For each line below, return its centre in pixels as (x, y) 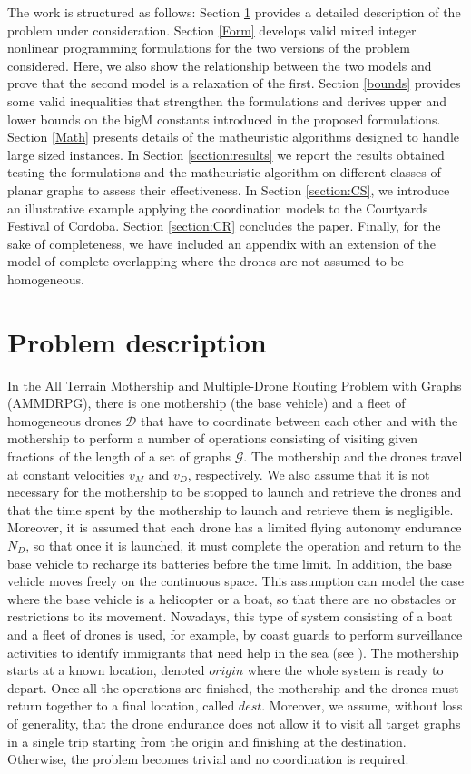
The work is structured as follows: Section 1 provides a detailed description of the (234, 12)
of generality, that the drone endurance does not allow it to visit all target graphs (234, 723)
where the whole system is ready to (345, 670)
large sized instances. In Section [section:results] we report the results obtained (226, 154)
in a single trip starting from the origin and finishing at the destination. (207, 741)
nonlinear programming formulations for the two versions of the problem (209, 48)
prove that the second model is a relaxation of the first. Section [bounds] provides (234, 83)
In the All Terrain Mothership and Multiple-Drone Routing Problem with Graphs (235, 385)
